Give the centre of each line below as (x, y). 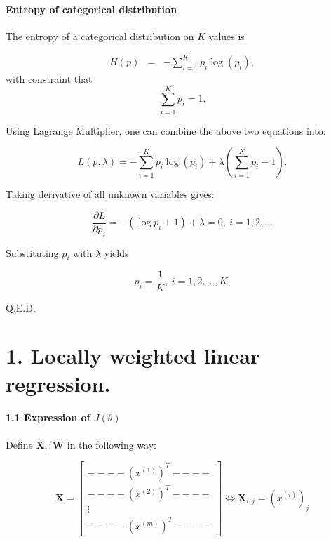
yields (116, 252)
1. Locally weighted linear (133, 356)
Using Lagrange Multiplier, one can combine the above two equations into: (166, 130)
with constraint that (49, 78)
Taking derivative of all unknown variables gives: (110, 194)
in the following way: (112, 444)
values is (227, 35)
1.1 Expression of (48, 417)
